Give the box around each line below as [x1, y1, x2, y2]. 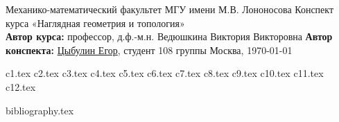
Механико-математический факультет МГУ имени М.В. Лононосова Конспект [6, 2, 334, 16]
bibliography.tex [6, 103, 74, 117]
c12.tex [6, 79, 36, 94]
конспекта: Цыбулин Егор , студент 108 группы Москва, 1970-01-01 [6, 42, 293, 57]
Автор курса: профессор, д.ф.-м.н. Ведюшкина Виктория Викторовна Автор [6, 29, 333, 44]
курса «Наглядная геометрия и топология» [6, 15, 185, 30]
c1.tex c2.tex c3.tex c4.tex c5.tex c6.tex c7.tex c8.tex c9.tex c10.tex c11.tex [6, 66, 324, 80]
